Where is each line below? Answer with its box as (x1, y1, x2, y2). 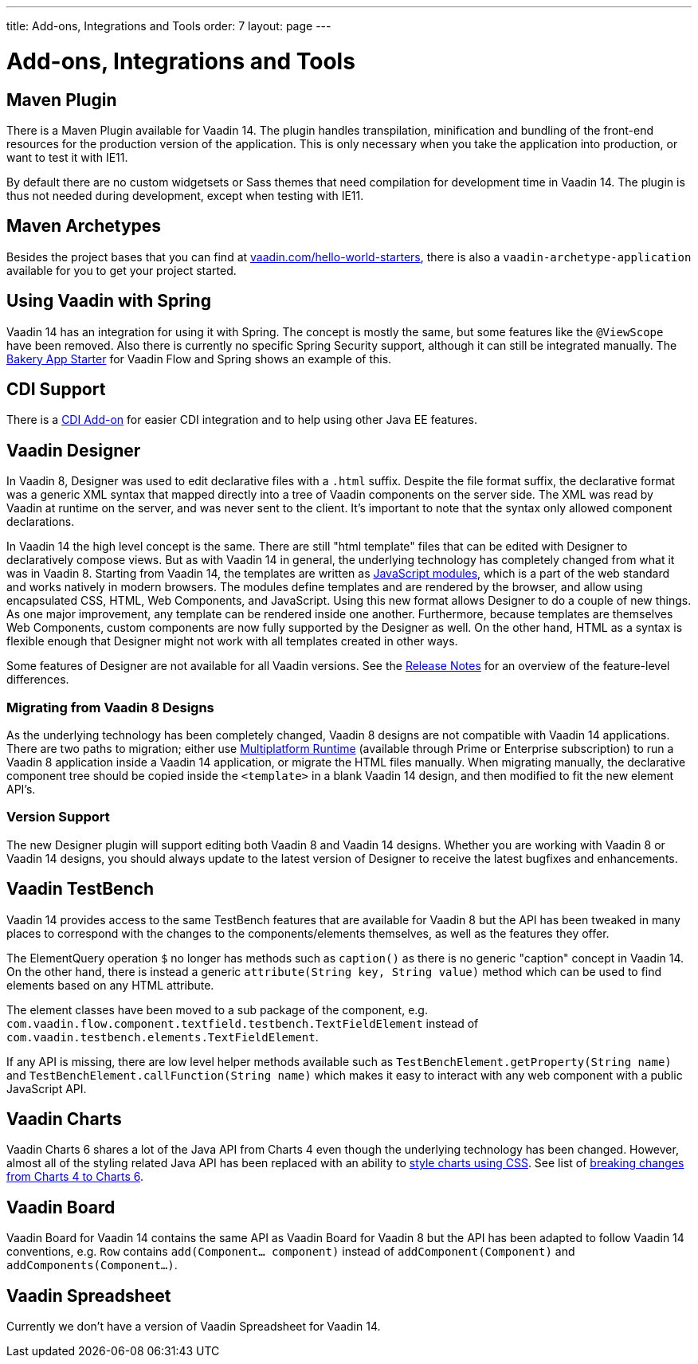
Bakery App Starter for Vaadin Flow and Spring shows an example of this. (6, 351, 392, 366)
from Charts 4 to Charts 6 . (6, 1170, 144, 1184)
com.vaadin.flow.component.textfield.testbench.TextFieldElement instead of (6, 1016, 479, 1030)
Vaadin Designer (6, 440, 141, 461)
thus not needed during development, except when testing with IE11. (6, 188, 364, 202)
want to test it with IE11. (6, 150, 128, 164)
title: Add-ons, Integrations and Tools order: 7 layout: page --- (6, 19, 331, 33)
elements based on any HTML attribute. (6, 978, 214, 992)
